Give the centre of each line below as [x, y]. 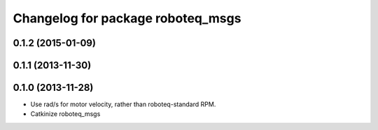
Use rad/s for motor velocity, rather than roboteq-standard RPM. [123, 104]
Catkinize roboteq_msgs [65, 114]
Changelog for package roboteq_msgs [127, 18]
